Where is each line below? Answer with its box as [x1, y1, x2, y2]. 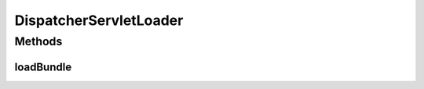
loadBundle [14, 60, 72, 73]
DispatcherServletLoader [14, 12, 184, 29]
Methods [14, 34, 63, 48]
